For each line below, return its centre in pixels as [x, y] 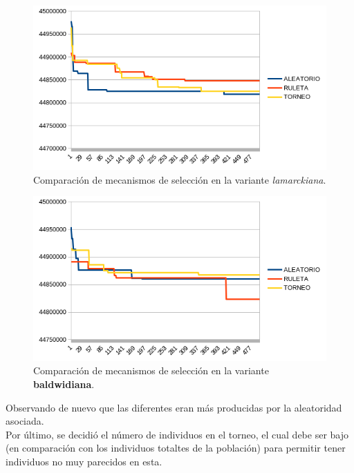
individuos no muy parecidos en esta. [84, 461]
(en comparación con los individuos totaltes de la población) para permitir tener [176, 448]
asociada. [25, 421]
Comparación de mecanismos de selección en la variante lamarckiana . [180, 179]
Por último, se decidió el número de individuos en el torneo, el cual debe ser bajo [177, 434]
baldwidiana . [64, 384]
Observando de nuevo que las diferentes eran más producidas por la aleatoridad [174, 407]
